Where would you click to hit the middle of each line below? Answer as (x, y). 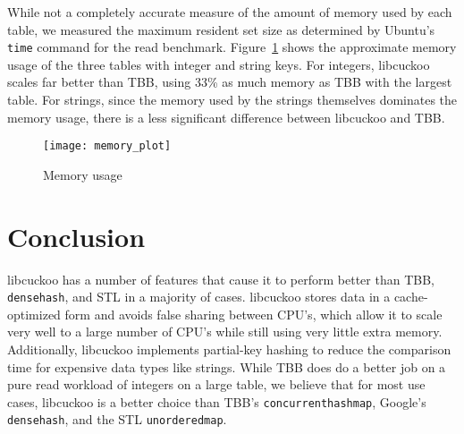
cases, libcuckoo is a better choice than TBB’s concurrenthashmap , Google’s (217, 401)
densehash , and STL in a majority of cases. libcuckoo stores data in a (199, 297)
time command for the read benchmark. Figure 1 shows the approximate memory (232, 47)
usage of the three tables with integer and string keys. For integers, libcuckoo (219, 64)
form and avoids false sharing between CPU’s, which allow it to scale (253, 314)
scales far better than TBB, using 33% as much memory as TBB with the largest (230, 82)
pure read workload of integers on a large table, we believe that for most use (216, 384)
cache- (411, 297)
